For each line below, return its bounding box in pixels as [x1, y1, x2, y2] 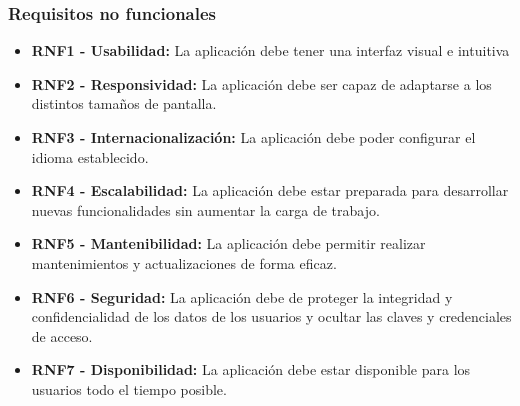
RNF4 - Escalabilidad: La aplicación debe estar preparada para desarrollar [31, 180, 509, 201]
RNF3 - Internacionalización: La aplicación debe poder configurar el [31, 127, 476, 147]
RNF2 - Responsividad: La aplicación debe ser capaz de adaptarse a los [31, 73, 492, 94]
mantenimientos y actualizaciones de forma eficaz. [31, 252, 337, 273]
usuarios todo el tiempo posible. [31, 378, 227, 399]
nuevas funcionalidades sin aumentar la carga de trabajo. [31, 199, 380, 220]
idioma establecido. [31, 146, 149, 167]
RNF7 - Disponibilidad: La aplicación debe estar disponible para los [31, 359, 471, 380]
